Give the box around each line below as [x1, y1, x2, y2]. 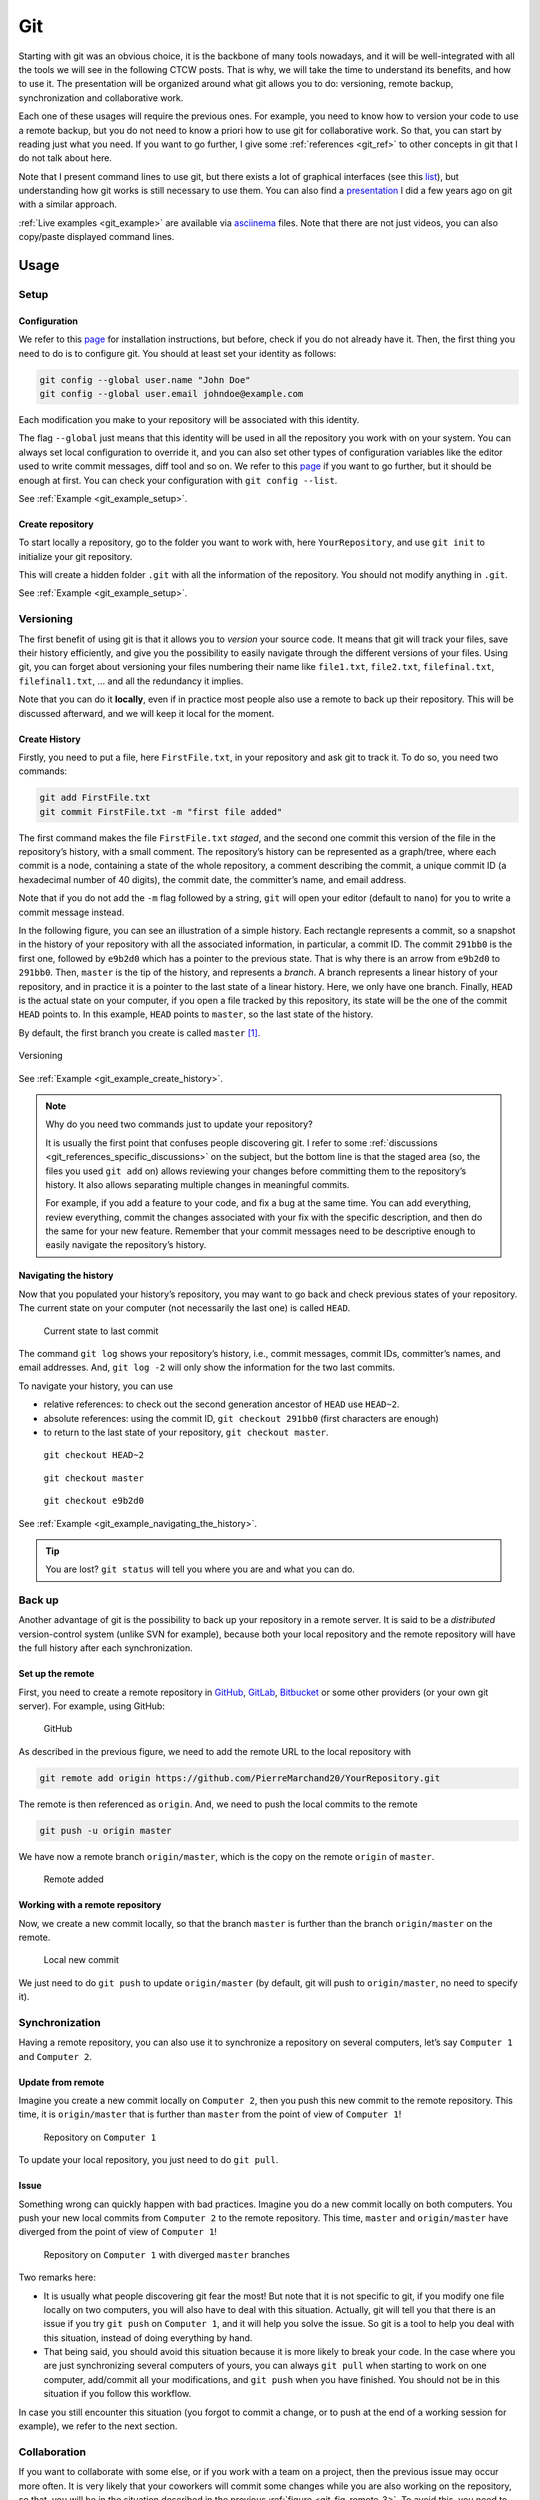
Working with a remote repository [18, 1899, 162, 1911]
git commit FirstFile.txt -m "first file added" [39, 806, 283, 817]
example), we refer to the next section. [18, 2420, 178, 2432]
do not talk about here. [18, 152, 112, 164]
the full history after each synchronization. [18, 1642, 194, 1654]
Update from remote [18, 2076, 105, 2088]
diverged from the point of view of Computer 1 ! [18, 2226, 217, 2238]
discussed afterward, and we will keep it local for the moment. [18, 707, 275, 719]
